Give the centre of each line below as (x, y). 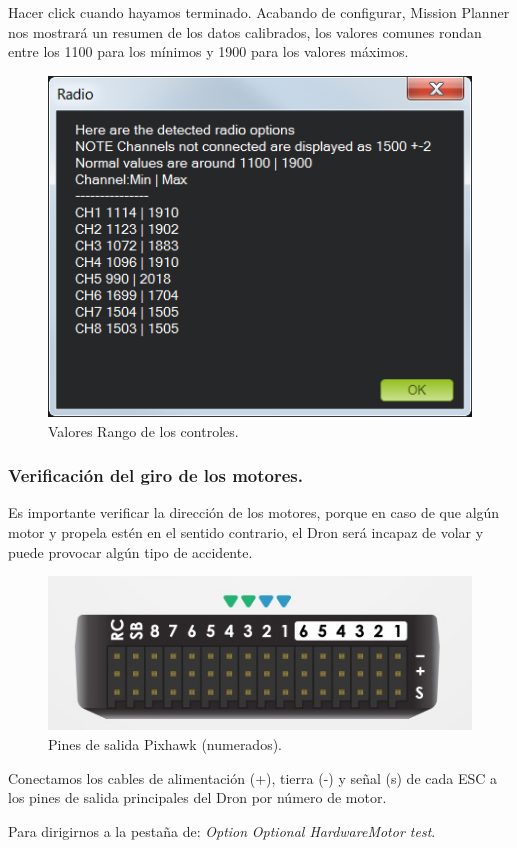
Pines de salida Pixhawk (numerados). (165, 743)
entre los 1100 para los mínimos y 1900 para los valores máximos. (208, 51)
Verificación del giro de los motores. (155, 475)
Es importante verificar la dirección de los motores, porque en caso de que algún (254, 512)
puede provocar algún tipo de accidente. (130, 551)
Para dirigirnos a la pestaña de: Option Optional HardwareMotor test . (222, 830)
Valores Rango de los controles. (143, 430)
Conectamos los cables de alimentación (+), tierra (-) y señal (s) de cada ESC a (253, 777)
